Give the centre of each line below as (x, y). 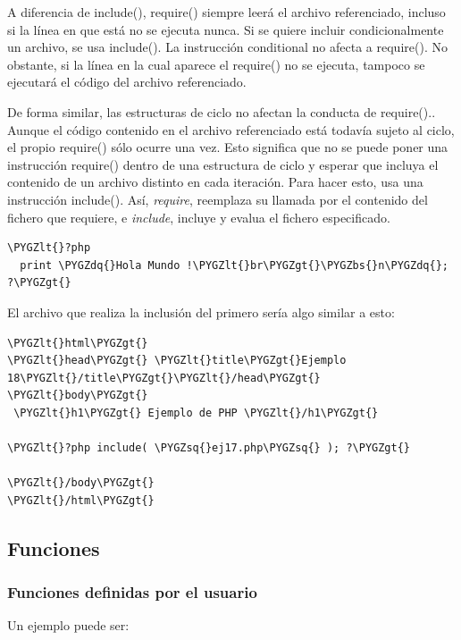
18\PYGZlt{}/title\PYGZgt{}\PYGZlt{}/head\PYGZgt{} (164, 378)
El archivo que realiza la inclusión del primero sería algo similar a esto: (201, 312)
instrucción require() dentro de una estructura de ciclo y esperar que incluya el (223, 164)
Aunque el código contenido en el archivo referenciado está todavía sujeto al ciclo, (231, 129)
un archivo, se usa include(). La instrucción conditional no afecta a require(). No (227, 47)
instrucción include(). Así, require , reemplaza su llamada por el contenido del (218, 199)
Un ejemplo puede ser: (68, 625)
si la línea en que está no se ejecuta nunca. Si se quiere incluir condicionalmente (226, 29)
